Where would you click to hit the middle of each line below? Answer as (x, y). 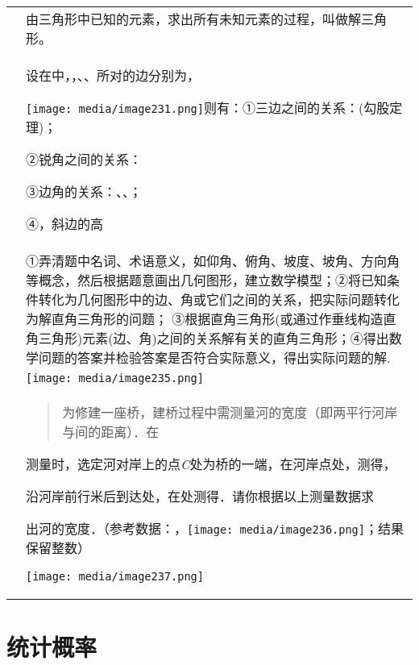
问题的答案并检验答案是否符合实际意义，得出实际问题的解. (215, 357)
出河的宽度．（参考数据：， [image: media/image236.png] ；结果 (215, 528)
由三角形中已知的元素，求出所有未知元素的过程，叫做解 (194, 19)
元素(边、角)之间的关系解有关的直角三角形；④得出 (236, 338)
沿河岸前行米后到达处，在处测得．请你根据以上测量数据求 (200, 496)
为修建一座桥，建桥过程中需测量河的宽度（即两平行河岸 (230, 412)
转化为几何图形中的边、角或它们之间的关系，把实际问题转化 (220, 299)
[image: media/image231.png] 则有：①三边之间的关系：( (195, 108)
